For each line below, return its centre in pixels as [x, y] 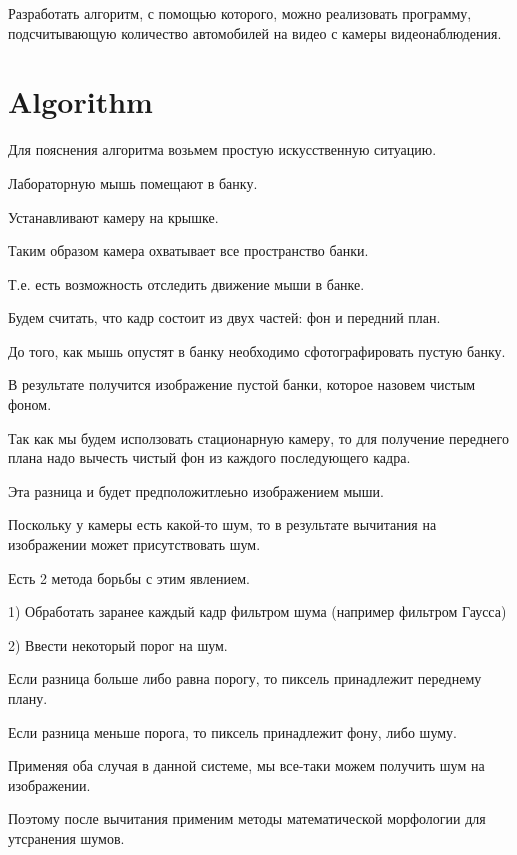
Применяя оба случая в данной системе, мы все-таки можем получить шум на [246, 765]
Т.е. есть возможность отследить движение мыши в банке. [186, 283]
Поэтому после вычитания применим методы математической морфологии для [247, 818]
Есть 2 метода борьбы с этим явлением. [129, 577]
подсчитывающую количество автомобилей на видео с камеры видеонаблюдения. [255, 32]
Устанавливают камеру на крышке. [113, 216]
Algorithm [80, 101]
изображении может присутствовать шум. [134, 544]
